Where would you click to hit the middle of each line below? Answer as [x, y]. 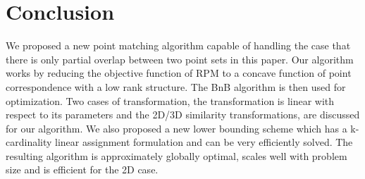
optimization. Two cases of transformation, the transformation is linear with [170, 100]
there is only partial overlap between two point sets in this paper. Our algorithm [180, 59]
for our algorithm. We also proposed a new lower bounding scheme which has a [177, 128]
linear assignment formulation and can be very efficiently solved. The [204, 142]
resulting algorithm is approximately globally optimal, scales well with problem [177, 155]
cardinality [29, 142]
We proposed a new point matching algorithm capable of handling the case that [178, 45]
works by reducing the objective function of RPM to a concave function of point [179, 73]
